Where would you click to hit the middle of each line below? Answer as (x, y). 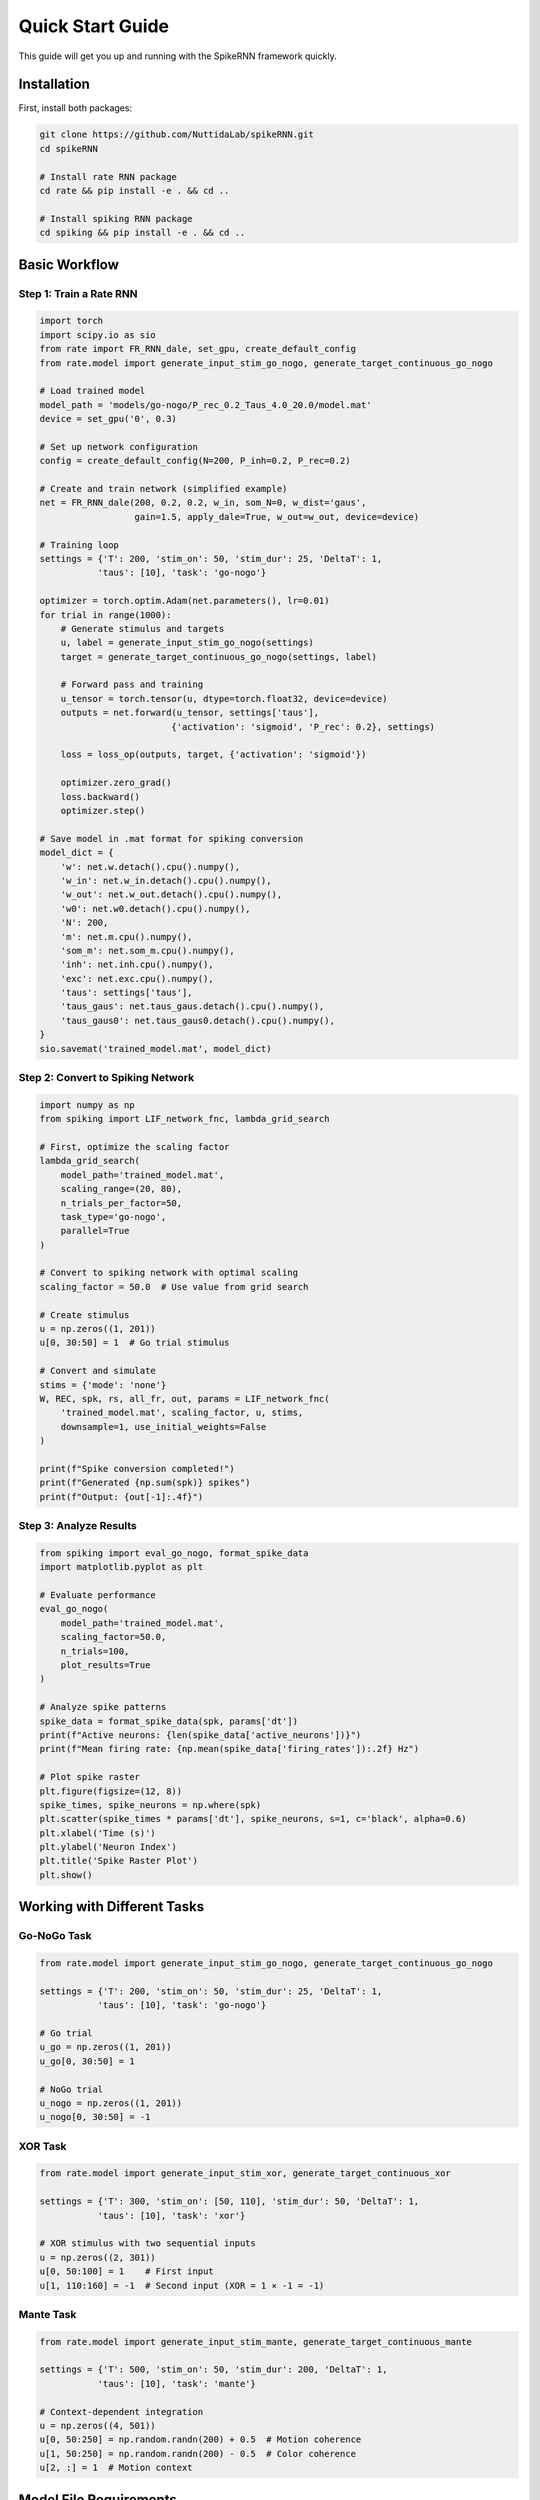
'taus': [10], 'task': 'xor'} (171, 2215)
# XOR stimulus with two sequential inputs (148, 2243)
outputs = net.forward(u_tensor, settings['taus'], (190, 713)
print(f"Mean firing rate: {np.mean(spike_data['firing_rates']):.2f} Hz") (229, 1749)
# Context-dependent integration (121, 2411)
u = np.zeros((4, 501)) (98, 2426)
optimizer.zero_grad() (116, 783)
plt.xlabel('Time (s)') (98, 1833)
